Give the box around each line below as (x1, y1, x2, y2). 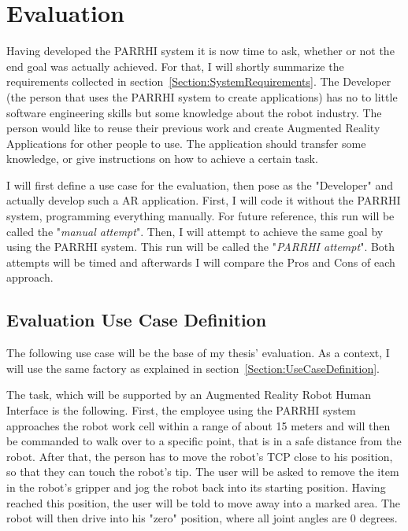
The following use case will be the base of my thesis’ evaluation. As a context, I (6, 345, 390, 361)
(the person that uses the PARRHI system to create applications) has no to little (6, 88, 398, 105)
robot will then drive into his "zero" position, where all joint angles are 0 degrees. (6, 510, 398, 526)
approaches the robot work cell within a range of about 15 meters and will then (6, 417, 391, 433)
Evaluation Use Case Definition (6, 308, 267, 332)
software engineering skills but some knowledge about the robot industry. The (6, 104, 382, 120)
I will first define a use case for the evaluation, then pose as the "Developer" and (6, 176, 394, 193)
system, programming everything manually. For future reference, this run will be (6, 208, 395, 224)
